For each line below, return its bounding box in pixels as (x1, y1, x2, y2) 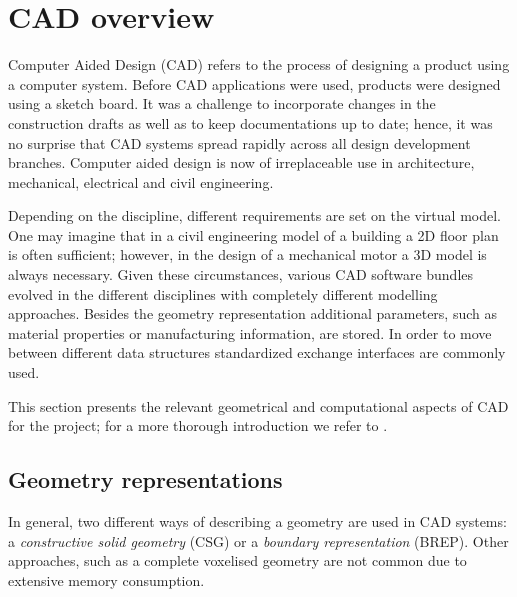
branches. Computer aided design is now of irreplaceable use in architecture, (8, 152, 475, 173)
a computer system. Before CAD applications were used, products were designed (8, 73, 501, 94)
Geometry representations (8, 464, 283, 495)
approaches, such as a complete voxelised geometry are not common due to (8, 550, 467, 571)
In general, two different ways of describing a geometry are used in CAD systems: (8, 511, 507, 532)
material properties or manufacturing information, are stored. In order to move (8, 322, 492, 343)
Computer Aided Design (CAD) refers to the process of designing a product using (8, 54, 510, 75)
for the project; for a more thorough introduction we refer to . (8, 415, 388, 436)
